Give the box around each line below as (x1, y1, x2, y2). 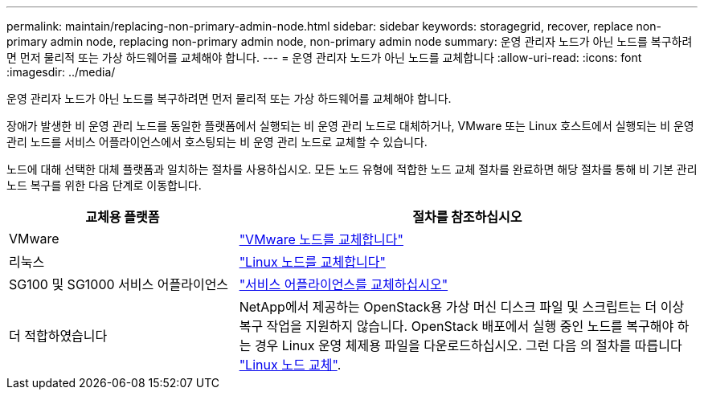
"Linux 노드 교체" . (239, 357, 342, 373)
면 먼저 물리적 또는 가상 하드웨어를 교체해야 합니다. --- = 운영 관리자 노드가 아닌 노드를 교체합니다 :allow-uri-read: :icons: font (6, 51, 642, 64)
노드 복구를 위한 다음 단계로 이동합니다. (6, 178, 202, 192)
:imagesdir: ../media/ (6, 65, 116, 79)
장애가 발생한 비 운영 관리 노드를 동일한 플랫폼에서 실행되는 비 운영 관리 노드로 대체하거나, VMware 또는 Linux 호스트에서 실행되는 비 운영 (6, 119, 694, 133)
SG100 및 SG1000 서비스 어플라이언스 (9, 276, 229, 292)
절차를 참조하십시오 (412, 209, 522, 225)
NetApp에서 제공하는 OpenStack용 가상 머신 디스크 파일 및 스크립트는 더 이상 (239, 299, 685, 315)
